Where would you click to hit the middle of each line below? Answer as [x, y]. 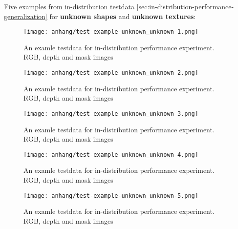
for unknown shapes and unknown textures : [123, 16]
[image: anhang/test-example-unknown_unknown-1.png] [111, 32]
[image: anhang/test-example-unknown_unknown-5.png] [111, 196]
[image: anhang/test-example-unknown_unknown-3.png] [111, 114]
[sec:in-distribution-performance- [185, 6]
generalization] [26, 16]
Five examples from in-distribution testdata [69, 6]
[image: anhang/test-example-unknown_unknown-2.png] [111, 73]
